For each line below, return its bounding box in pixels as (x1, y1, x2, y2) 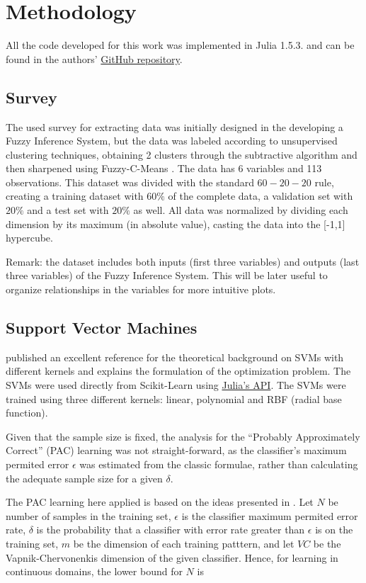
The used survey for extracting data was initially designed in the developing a (6, 119, 343, 134)
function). (6, 405, 48, 420)
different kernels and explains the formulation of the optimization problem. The (6, 363, 351, 378)
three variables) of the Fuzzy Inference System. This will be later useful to (6, 268, 328, 283)
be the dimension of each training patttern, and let (73, 536, 294, 550)
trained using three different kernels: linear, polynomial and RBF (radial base (6, 391, 342, 406)
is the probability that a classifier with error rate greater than (36, 522, 305, 537)
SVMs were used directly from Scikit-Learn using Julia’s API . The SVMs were (6, 378, 346, 392)
